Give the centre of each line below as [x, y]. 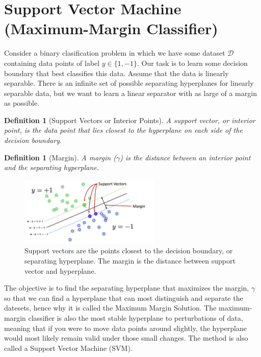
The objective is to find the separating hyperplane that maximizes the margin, [127, 288]
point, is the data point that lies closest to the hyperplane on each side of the [123, 130]
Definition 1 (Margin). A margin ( [60, 157]
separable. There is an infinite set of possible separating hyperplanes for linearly [129, 83]
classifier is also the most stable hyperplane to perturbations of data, [136, 317]
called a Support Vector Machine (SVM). [68, 348]
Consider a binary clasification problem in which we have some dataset [115, 53]
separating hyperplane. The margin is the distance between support [130, 260]
